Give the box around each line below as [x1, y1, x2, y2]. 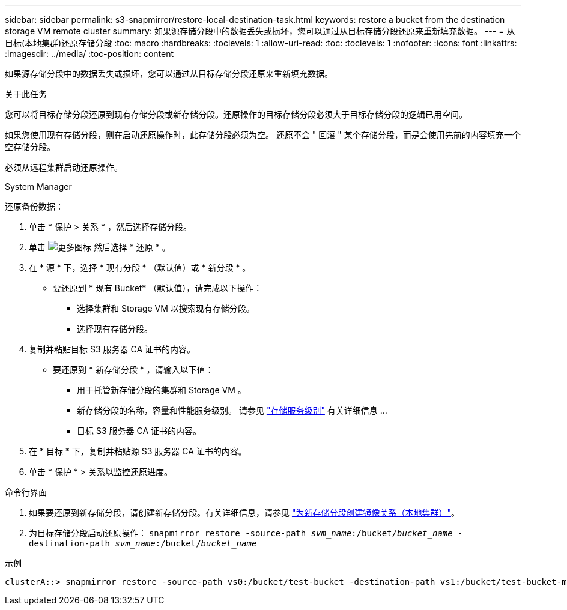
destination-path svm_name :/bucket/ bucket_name [29, 539, 257, 548]
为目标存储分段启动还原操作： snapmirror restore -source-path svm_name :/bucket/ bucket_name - [29, 528, 463, 538]
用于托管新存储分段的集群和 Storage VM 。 [77, 385, 246, 395]
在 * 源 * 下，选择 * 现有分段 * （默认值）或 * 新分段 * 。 [29, 262, 251, 273]
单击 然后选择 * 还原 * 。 [29, 242, 171, 252]
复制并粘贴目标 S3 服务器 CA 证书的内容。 [29, 344, 195, 354]
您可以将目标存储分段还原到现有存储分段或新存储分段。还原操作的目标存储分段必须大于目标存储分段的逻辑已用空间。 [5, 109, 467, 119]
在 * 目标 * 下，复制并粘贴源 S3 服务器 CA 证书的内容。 [29, 446, 247, 456]
